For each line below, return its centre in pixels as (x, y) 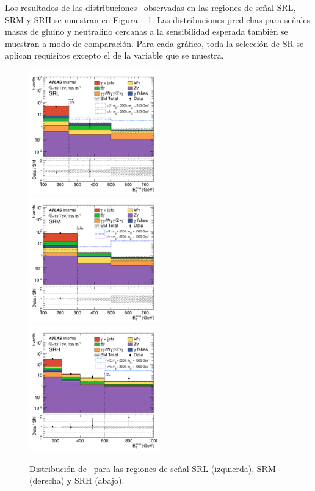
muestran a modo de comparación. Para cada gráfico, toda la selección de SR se (154, 43)
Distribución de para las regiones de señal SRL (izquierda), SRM (153, 468)
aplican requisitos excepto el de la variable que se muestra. (114, 55)
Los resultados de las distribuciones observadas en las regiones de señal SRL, (150, 7)
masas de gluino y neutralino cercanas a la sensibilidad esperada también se (147, 31)
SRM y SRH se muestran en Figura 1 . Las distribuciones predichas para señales (158, 19)
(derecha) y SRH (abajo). (77, 480)
